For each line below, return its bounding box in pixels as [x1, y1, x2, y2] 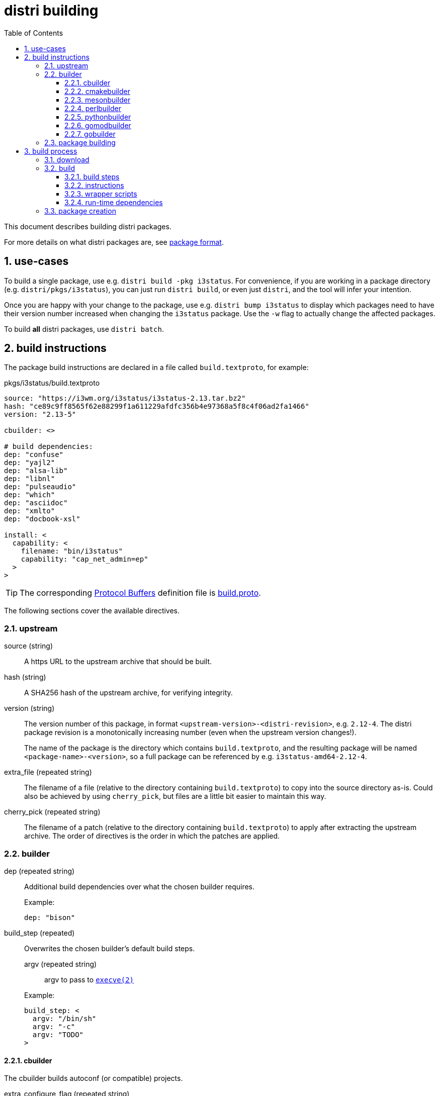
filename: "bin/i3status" [21, 547, 123, 556]
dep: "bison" [24, 913, 75, 922]
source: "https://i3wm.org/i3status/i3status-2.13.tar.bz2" [4, 394, 246, 403]
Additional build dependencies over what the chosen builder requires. [24, 882, 255, 891]
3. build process [24, 146, 77, 155]
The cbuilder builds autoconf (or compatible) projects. [4, 1074, 183, 1083]
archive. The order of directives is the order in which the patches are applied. [24, 832, 280, 841]
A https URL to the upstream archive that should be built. [24, 657, 212, 666]
